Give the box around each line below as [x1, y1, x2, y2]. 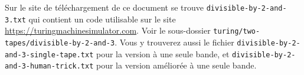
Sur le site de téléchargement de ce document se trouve [5, 1, 204, 13]
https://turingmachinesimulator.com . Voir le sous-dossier [5, 24, 211, 37]
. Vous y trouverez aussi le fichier [115, 35, 234, 48]
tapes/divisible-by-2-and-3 [5, 38, 115, 47]
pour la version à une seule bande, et [96, 47, 230, 60]
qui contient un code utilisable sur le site [28, 12, 176, 25]
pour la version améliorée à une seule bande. [96, 59, 257, 71]
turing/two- [213, 27, 260, 36]
